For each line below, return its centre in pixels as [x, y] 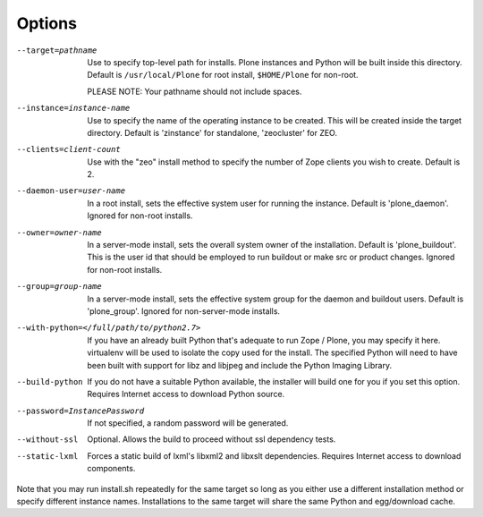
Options [47, 23]
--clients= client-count [68, 149]
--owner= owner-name [59, 232]
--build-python [50, 381]
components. [111, 469]
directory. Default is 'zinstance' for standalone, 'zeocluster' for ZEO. [212, 132]
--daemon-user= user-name [71, 191]
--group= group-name [59, 287]
